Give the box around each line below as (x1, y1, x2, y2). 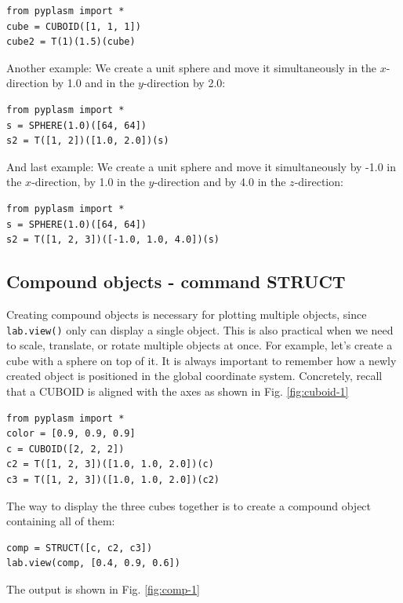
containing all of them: (6, 513, 115, 529)
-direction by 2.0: (143, 75, 226, 91)
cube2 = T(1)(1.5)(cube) (6, 36, 136, 48)
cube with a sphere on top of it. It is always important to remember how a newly (6, 352, 397, 368)
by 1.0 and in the (52, 75, 135, 91)
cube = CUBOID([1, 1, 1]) (6, 20, 141, 32)
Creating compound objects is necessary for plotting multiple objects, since (6, 305, 367, 322)
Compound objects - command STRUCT (6, 269, 346, 294)
